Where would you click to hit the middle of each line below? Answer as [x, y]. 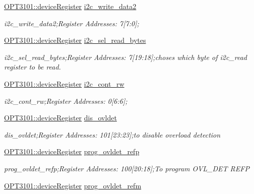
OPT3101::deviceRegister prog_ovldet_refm [73, 185]
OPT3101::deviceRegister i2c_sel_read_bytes [75, 40]
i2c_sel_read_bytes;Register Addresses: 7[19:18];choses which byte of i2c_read [125, 57]
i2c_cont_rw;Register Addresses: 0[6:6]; [66, 101]
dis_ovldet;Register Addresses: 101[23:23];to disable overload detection [112, 134]
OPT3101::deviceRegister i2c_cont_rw [64, 83]
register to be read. [33, 67]
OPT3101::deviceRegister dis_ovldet [60, 118]
